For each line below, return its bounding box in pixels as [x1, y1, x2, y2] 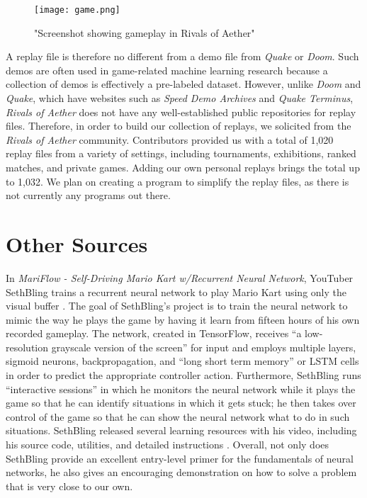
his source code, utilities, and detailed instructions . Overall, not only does [6, 437, 329, 452]
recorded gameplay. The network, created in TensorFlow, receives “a [6, 326, 302, 341]
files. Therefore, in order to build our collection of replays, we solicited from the [6, 118, 351, 133]
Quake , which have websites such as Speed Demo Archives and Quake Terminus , [6, 91, 354, 106]
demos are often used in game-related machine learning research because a [6, 62, 328, 77]
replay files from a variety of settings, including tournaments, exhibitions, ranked [6, 146, 356, 161]
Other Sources [6, 229, 148, 258]
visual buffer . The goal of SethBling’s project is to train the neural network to [6, 298, 348, 313]
